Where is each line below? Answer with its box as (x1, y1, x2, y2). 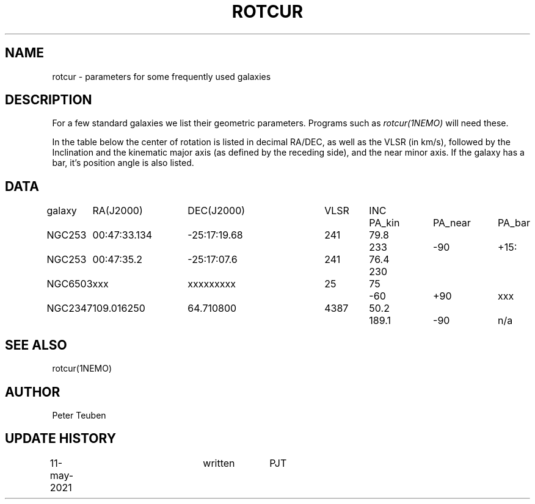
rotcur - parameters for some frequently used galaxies (52, 71, 271, 82)
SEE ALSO (5, 337, 67, 353)
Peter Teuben (52, 409, 106, 420)
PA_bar (498, 217, 530, 229)
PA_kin (369, 217, 400, 229)
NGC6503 (46, 278, 93, 290)
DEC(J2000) (187, 204, 246, 217)
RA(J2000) (92, 204, 143, 217)
